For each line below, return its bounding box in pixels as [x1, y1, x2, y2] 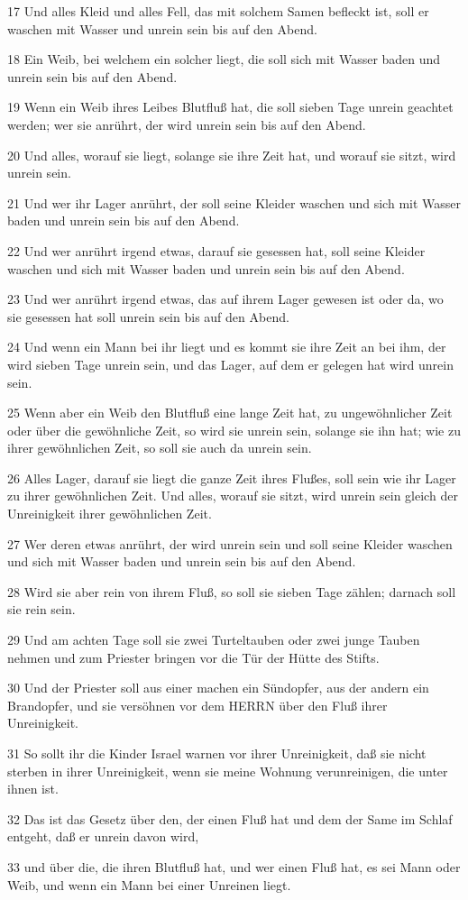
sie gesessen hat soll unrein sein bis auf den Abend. [7, 307, 289, 326]
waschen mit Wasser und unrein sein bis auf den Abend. [7, 19, 317, 38]
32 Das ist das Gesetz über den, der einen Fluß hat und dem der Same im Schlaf [7, 809, 453, 828]
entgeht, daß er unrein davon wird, [7, 827, 199, 846]
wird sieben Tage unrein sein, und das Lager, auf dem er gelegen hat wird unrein [7, 354, 454, 373]
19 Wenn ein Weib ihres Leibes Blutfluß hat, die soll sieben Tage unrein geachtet [7, 97, 454, 116]
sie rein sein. [7, 600, 76, 619]
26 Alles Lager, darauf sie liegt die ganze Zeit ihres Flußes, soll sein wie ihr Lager [7, 468, 456, 487]
